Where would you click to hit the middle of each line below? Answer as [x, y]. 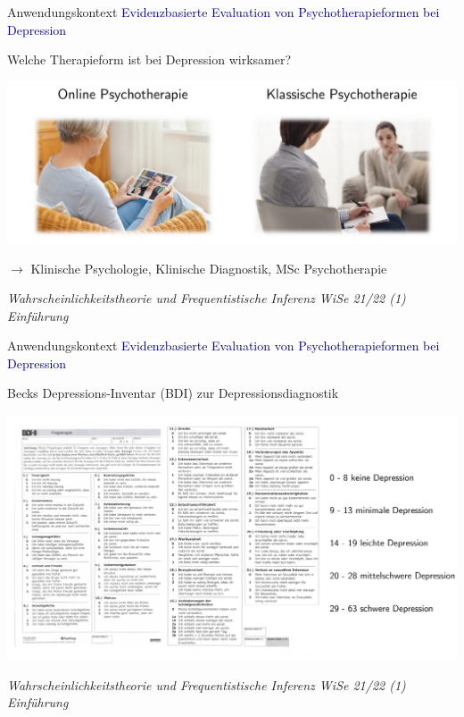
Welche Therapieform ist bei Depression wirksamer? [149, 59]
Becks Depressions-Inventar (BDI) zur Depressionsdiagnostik [173, 393]
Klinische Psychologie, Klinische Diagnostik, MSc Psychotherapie [209, 268]
